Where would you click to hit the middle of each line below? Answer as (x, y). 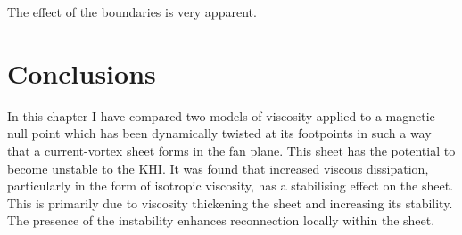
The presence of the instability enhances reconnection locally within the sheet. (221, 220)
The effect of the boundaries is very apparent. (132, 12)
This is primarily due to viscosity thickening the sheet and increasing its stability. (230, 203)
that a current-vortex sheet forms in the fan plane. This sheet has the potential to (231, 150)
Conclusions (82, 73)
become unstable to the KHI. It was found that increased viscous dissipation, (218, 168)
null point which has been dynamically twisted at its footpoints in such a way (219, 133)
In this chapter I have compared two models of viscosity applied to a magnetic (221, 115)
